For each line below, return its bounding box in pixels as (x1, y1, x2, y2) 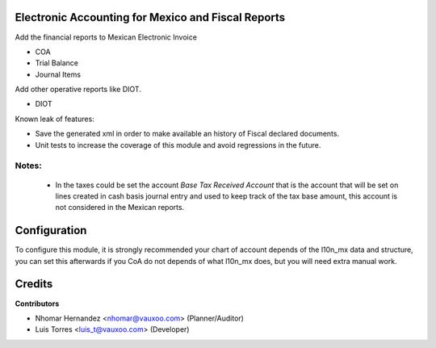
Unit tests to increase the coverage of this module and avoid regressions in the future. (35, 140, 321, 149)
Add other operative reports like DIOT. (15, 85, 141, 94)
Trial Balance (35, 58, 78, 68)
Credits (15, 277, 53, 291)
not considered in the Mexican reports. (55, 203, 185, 212)
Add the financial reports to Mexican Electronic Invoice (15, 32, 198, 42)
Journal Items (35, 69, 81, 79)
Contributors (15, 299, 60, 308)
